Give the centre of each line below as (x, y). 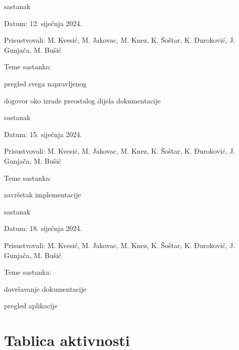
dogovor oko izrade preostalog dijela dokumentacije (82, 100)
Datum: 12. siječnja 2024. (43, 23)
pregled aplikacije (31, 306)
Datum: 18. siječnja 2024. (43, 228)
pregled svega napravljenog (45, 83)
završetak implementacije (43, 195)
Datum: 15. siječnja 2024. (43, 134)
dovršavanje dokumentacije (45, 288)
